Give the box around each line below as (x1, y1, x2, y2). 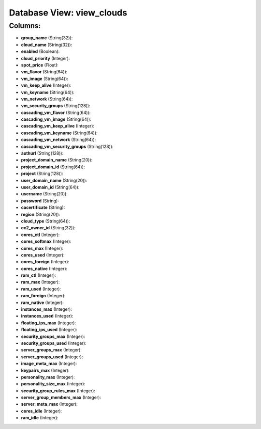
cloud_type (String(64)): (21, 218, 70, 224)
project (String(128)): (21, 171, 63, 176)
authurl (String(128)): (21, 150, 64, 156)
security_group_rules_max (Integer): (21, 388, 95, 394)
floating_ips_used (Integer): (21, 327, 77, 333)
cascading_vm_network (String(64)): (21, 137, 96, 143)
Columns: (9, 21, 41, 30)
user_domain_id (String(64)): (21, 184, 80, 190)
